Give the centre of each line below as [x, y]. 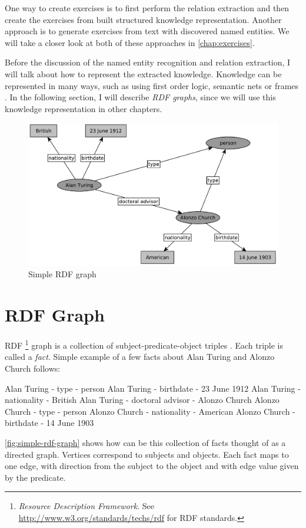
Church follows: [33, 368]
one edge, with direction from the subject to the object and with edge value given [152, 466]
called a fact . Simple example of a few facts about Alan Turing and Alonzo [140, 357]
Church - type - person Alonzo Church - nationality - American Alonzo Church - [150, 411]
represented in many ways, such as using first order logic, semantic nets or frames [152, 85]
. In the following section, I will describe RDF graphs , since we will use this [140, 97]
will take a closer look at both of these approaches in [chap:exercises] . [130, 42]
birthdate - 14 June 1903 [49, 423]
